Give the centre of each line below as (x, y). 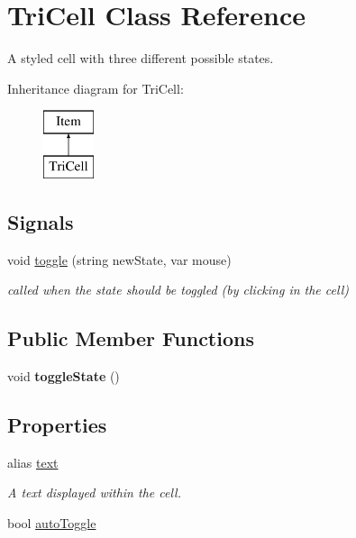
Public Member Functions (131, 338)
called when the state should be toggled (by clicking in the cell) (178, 290)
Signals (41, 221)
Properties (57, 425)
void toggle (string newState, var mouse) (119, 259)
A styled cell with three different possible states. (141, 58)
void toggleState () (64, 376)
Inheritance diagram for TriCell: (96, 88)
